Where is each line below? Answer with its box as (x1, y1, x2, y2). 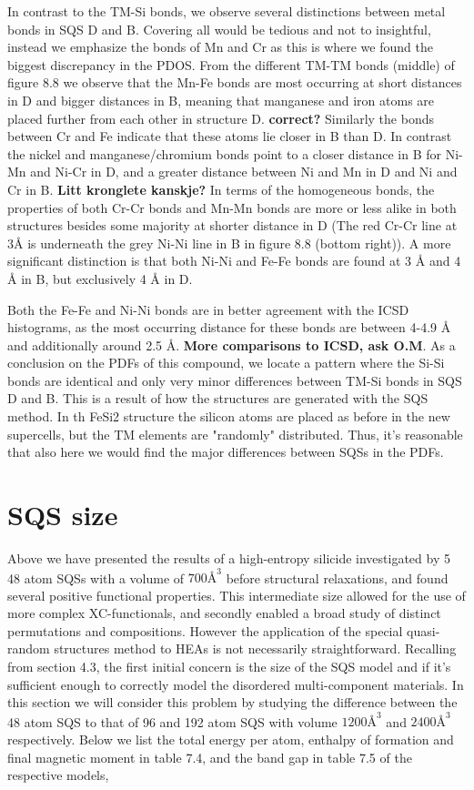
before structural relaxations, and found (226, 568, 449, 587)
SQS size (7, 496, 118, 533)
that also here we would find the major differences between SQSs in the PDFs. (7, 442, 444, 461)
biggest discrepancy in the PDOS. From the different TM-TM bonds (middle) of (7, 55, 455, 74)
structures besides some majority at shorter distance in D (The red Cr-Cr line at (7, 216, 458, 235)
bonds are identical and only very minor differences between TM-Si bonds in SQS (7, 370, 462, 390)
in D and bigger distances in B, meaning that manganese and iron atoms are (7, 90, 435, 109)
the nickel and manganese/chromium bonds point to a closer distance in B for (7, 144, 441, 163)
